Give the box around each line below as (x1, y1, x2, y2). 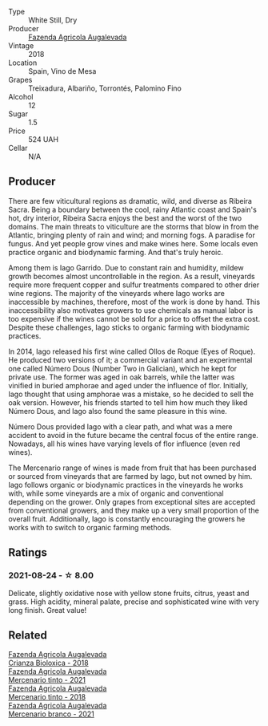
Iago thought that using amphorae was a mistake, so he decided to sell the (8, 389, 254, 399)
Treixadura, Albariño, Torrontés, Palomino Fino (28, 83, 182, 93)
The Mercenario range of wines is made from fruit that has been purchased (8, 463, 257, 473)
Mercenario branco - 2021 (8, 709, 94, 719)
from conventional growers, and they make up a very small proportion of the (8, 505, 260, 515)
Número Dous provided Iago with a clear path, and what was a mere (8, 421, 233, 432)
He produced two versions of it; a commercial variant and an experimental (8, 355, 253, 364)
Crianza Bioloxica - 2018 (8, 658, 90, 668)
